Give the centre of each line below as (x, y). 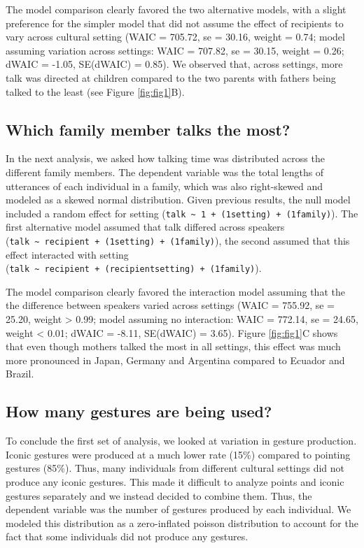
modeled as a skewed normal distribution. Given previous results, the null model (178, 200)
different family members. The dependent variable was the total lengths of (165, 172)
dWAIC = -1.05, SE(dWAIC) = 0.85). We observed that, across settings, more (174, 64)
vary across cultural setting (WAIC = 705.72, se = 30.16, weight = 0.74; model (175, 37)
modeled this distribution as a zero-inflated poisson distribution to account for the (182, 522)
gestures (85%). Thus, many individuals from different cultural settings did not (175, 468)
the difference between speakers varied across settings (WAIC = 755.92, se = (170, 305)
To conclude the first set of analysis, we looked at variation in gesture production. (181, 441)
